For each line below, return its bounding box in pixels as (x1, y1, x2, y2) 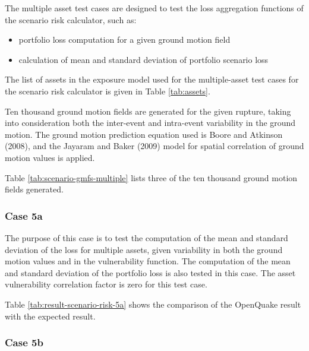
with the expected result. (5, 309, 96, 322)
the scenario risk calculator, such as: (5, 13, 137, 26)
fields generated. (5, 183, 64, 195)
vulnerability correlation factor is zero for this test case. (5, 278, 207, 290)
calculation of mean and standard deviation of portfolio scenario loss (18, 53, 269, 65)
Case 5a (5, 208, 43, 223)
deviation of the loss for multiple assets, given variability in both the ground (5, 243, 283, 255)
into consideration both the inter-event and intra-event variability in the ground (5, 116, 296, 129)
